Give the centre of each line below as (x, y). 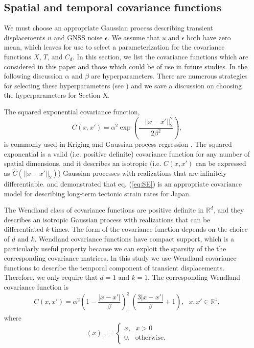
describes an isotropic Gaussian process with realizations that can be (107, 219)
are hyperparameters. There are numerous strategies (169, 76)
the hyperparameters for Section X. (57, 95)
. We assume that (134, 37)
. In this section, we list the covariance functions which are (161, 56)
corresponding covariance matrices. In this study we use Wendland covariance (120, 258)
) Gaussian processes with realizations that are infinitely (142, 173)
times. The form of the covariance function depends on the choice (150, 229)
